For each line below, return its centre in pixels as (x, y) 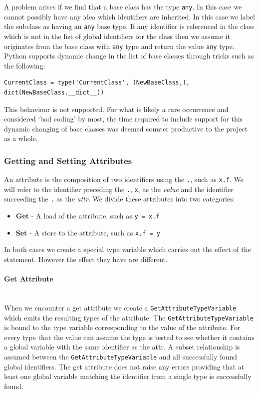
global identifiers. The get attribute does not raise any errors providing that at (124, 366)
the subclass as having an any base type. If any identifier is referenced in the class (129, 26)
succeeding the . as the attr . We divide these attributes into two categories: (120, 199)
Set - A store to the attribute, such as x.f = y (88, 232)
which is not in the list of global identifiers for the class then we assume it (117, 36)
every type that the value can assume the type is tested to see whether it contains (129, 337)
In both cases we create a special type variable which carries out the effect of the (128, 249)
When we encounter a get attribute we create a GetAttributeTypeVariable (120, 307)
